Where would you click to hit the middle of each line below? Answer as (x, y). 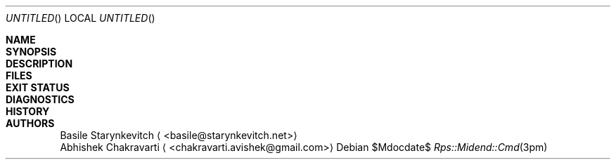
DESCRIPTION (39, 64)
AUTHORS (30, 123)
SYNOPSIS (31, 52)
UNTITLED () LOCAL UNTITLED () (81, 18)
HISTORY (28, 111)
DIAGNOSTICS (40, 99)
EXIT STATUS (38, 87)
